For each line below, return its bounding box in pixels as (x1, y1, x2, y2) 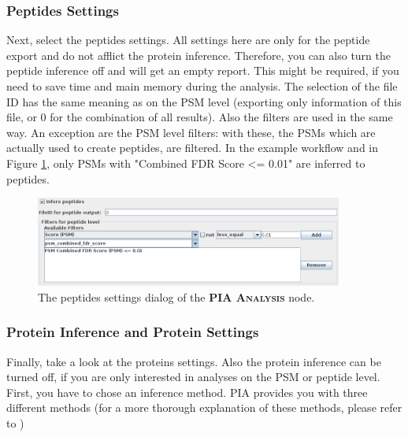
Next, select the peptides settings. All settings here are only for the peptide (6, 31, 370, 48)
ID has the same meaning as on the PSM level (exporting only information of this (6, 93, 402, 109)
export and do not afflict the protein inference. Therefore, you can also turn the (6, 46, 391, 63)
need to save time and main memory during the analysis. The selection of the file (6, 78, 398, 94)
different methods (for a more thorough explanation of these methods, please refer (6, 399, 402, 416)
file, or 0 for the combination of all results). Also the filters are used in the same (6, 109, 393, 125)
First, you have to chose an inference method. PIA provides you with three (6, 383, 368, 400)
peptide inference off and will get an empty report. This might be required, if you (6, 62, 399, 79)
